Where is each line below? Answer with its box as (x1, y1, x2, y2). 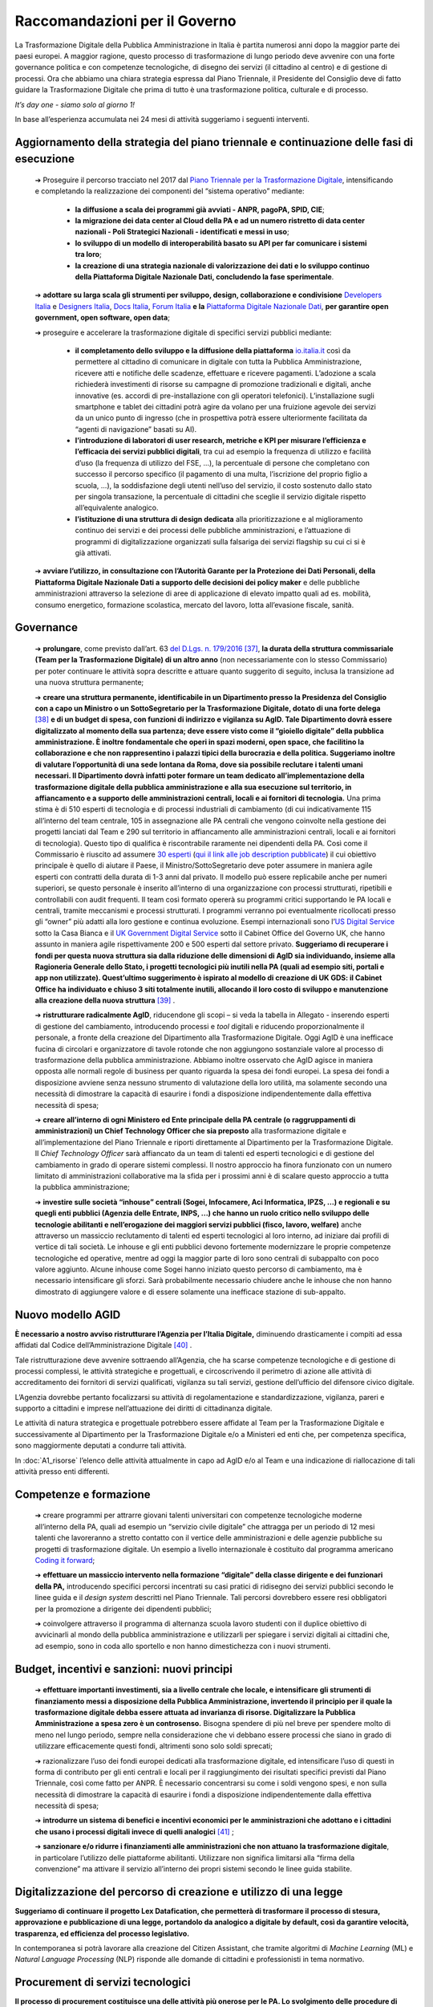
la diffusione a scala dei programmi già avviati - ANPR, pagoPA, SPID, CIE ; (75, 205, 325, 214)
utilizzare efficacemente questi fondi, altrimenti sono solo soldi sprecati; (34, 1741, 273, 1751)
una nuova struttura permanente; (34, 678, 144, 687)
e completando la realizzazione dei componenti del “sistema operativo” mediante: (34, 186, 305, 196)
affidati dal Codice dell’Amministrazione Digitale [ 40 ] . (14, 1341, 192, 1350)
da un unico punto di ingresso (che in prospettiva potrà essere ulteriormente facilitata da (75, 413, 368, 423)
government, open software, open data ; (34, 313, 170, 323)
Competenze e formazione (14, 1488, 151, 1501)
